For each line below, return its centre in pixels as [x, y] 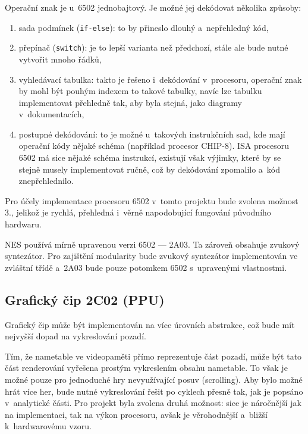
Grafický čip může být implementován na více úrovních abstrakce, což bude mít [150, 324]
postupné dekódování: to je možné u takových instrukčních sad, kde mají [152, 134]
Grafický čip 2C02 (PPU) [85, 299]
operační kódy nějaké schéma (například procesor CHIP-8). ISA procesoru [154, 146]
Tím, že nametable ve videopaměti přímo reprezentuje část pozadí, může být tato [153, 356]
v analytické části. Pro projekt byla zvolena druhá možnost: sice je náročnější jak [153, 403]
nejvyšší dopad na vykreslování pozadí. [76, 336]
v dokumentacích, [51, 114]
